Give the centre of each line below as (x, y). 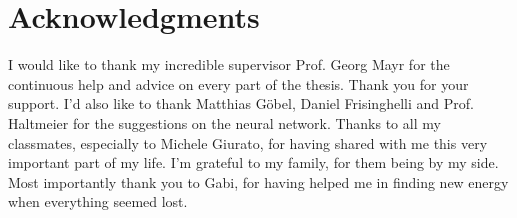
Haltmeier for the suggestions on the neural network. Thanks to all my (224, 122)
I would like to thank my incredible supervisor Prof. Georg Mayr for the (229, 64)
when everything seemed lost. (98, 201)
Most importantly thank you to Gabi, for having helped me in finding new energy (258, 181)
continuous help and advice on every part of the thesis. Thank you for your (238, 83)
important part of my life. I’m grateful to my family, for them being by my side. (253, 162)
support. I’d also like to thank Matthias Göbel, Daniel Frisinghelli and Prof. (241, 103)
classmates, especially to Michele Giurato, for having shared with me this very (248, 142)
